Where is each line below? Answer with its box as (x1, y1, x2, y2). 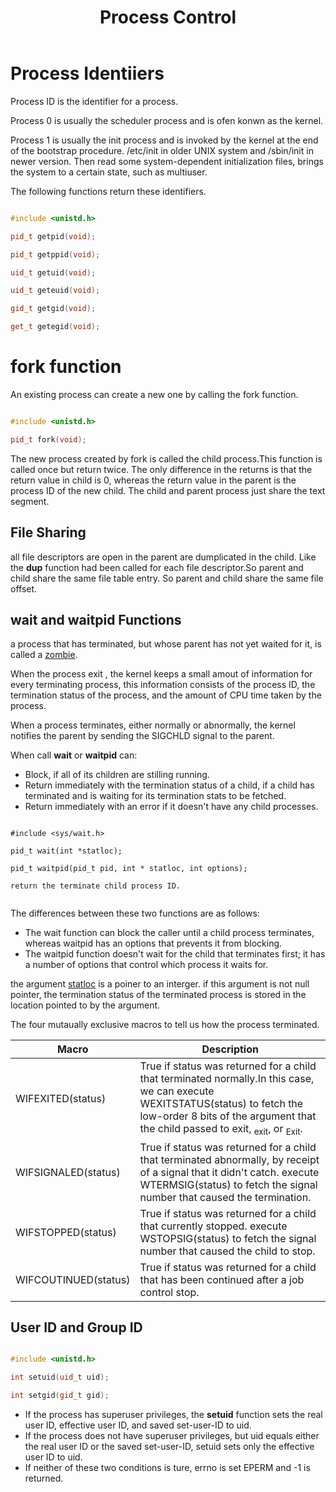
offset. (10, 582, 38, 595)
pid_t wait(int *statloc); (10, 846, 123, 856)
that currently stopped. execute (139, 1219, 288, 1233)
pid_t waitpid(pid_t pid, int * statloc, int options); (10, 864, 248, 874)
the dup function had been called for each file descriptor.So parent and (10, 561, 304, 573)
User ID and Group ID (10, 1319, 143, 1336)
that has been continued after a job (139, 1272, 305, 1286)
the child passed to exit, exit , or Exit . (139, 1122, 303, 1138)
